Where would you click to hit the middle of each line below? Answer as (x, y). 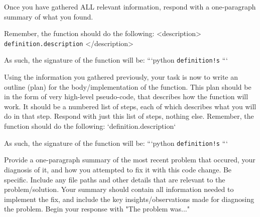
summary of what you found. (49, 16)
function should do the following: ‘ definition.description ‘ (90, 126)
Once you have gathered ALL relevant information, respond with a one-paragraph (130, 7)
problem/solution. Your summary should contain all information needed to (119, 189)
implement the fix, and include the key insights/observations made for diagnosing (129, 199)
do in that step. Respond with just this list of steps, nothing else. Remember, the (129, 116)
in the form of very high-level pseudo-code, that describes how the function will (126, 96)
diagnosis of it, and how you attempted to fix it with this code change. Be (118, 169)
